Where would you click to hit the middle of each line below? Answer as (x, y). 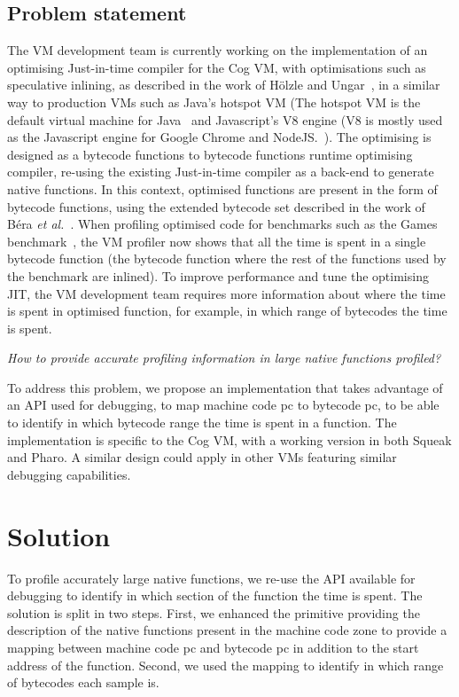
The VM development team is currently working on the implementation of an (218, 50)
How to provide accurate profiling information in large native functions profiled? (224, 358)
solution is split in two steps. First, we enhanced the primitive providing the (214, 612)
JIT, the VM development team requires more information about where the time (226, 293)
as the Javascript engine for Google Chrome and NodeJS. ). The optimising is (219, 137)
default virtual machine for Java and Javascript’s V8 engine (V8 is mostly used (225, 119)
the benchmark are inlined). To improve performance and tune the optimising (218, 275)
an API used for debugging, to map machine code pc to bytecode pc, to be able (223, 405)
